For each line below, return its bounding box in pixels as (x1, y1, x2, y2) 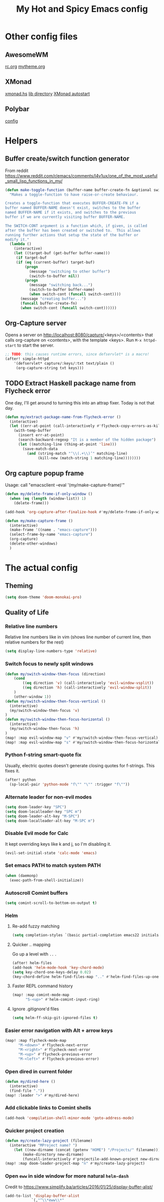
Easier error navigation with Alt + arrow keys (5, 1027, 113, 1034)
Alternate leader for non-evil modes (5, 793, 92, 800)
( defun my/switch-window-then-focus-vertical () (5, 699, 106, 704)
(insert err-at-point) (18, 433, 64, 438)
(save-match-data (22, 446, 58, 451)
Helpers (5, 135, 38, 146)
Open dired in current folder (5, 1068, 73, 1075)
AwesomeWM (5, 50, 48, 59)
